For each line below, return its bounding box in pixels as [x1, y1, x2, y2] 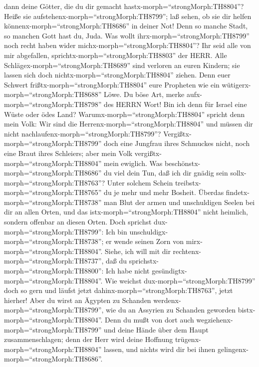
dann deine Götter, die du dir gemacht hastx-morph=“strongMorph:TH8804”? [4, 1, 244, 11]
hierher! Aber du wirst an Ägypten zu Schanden [4, 294, 151, 305]
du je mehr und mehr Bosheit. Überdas [104, 187, 224, 197]
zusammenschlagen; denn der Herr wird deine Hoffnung [4, 334, 173, 344]
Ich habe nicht [106, 265, 150, 276]
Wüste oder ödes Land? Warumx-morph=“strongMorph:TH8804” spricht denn [4, 108, 245, 119]
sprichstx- [129, 255, 159, 266]
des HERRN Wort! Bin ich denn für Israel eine [104, 98, 247, 109]
